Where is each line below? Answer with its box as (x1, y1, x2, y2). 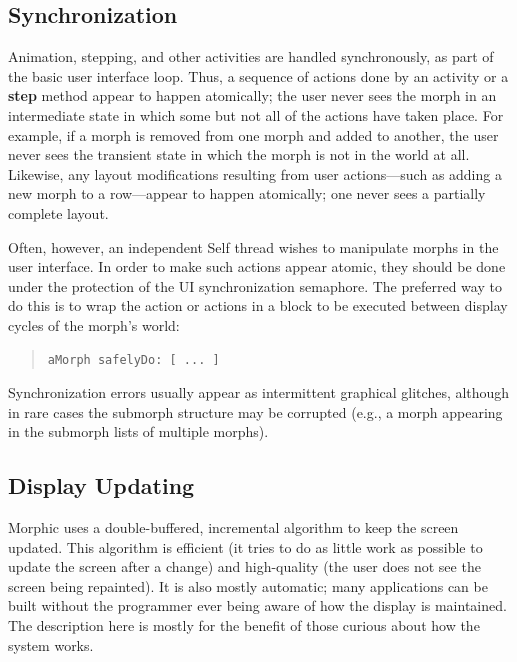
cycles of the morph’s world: (8, 314, 180, 335)
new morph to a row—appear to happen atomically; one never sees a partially (8, 183, 486, 204)
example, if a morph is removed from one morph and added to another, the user (8, 124, 499, 145)
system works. (8, 634, 94, 655)
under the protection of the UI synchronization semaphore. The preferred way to (8, 275, 502, 296)
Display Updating (8, 470, 195, 501)
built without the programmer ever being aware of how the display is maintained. (8, 595, 507, 616)
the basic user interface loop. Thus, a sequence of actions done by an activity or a (8, 65, 509, 86)
